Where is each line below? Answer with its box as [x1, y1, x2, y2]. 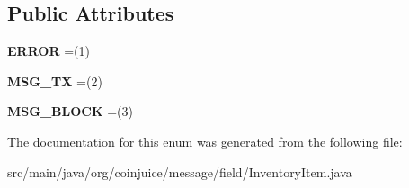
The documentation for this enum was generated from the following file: [7, 131, 403, 150]
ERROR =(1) [7, 41, 90, 60]
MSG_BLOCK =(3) [7, 102, 133, 121]
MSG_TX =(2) [7, 71, 102, 90]
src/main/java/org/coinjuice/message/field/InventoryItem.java [7, 162, 352, 181]
